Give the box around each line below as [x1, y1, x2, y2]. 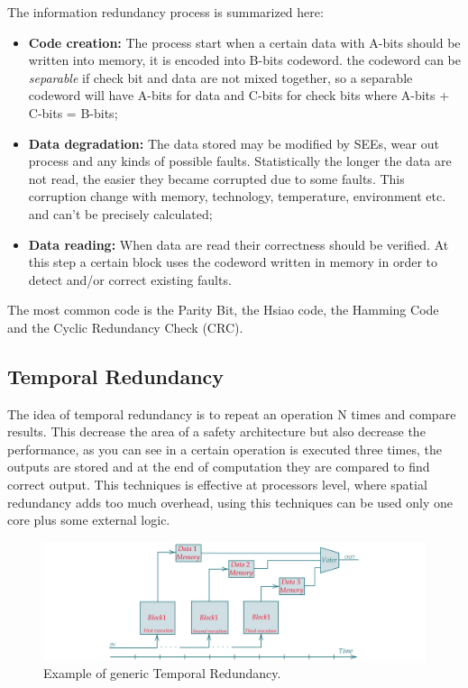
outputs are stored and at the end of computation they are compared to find [7, 457, 430, 476]
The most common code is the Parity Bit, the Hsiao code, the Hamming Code [7, 300, 439, 319]
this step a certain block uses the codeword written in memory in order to [28, 252, 437, 271]
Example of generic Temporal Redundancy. [43, 664, 281, 683]
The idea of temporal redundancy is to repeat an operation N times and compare [7, 404, 456, 423]
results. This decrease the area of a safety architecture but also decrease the [7, 422, 426, 441]
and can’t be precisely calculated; [28, 204, 213, 223]
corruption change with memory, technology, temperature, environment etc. [28, 187, 446, 206]
